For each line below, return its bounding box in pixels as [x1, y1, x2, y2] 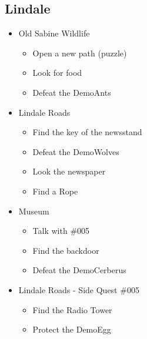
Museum [18, 204, 49, 217]
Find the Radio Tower [32, 303, 112, 315]
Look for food [32, 66, 82, 79]
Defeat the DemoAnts [32, 86, 111, 98]
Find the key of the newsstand [32, 126, 142, 138]
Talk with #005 [32, 224, 90, 237]
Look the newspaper [32, 165, 106, 177]
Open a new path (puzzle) [32, 46, 127, 59]
